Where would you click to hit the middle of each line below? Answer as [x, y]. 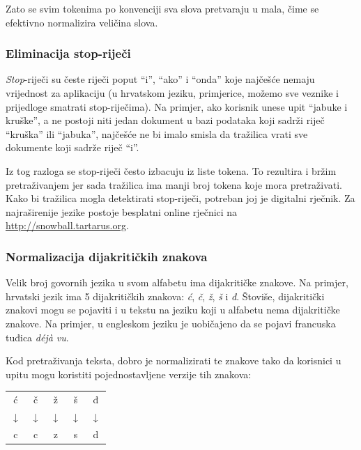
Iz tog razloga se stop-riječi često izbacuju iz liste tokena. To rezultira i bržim [171, 170]
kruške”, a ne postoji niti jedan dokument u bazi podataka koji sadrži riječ [165, 120]
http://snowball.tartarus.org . [67, 225]
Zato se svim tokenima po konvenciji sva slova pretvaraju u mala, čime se [162, 8]
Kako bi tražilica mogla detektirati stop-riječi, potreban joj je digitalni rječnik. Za [180, 198]
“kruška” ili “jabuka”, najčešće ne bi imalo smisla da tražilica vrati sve [157, 133]
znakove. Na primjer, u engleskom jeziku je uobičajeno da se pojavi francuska [171, 323]
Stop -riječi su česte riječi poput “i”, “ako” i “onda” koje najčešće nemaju [160, 79]
